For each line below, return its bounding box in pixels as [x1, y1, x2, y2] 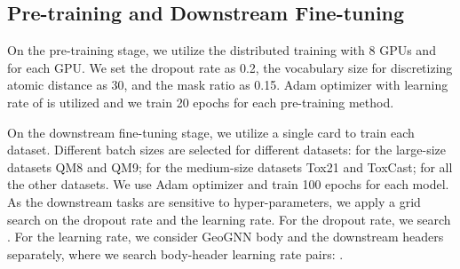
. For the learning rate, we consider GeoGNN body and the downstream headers [7, 227, 444, 246]
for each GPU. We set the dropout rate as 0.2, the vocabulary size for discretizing [7, 58, 453, 76]
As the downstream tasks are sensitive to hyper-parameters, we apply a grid [7, 192, 421, 210]
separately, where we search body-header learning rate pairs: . [7, 244, 344, 263]
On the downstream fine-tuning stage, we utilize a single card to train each [7, 123, 415, 141]
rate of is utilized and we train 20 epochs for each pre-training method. [7, 92, 394, 111]
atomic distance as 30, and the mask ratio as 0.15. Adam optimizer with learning [7, 75, 448, 94]
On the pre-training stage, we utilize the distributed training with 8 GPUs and [7, 41, 436, 59]
